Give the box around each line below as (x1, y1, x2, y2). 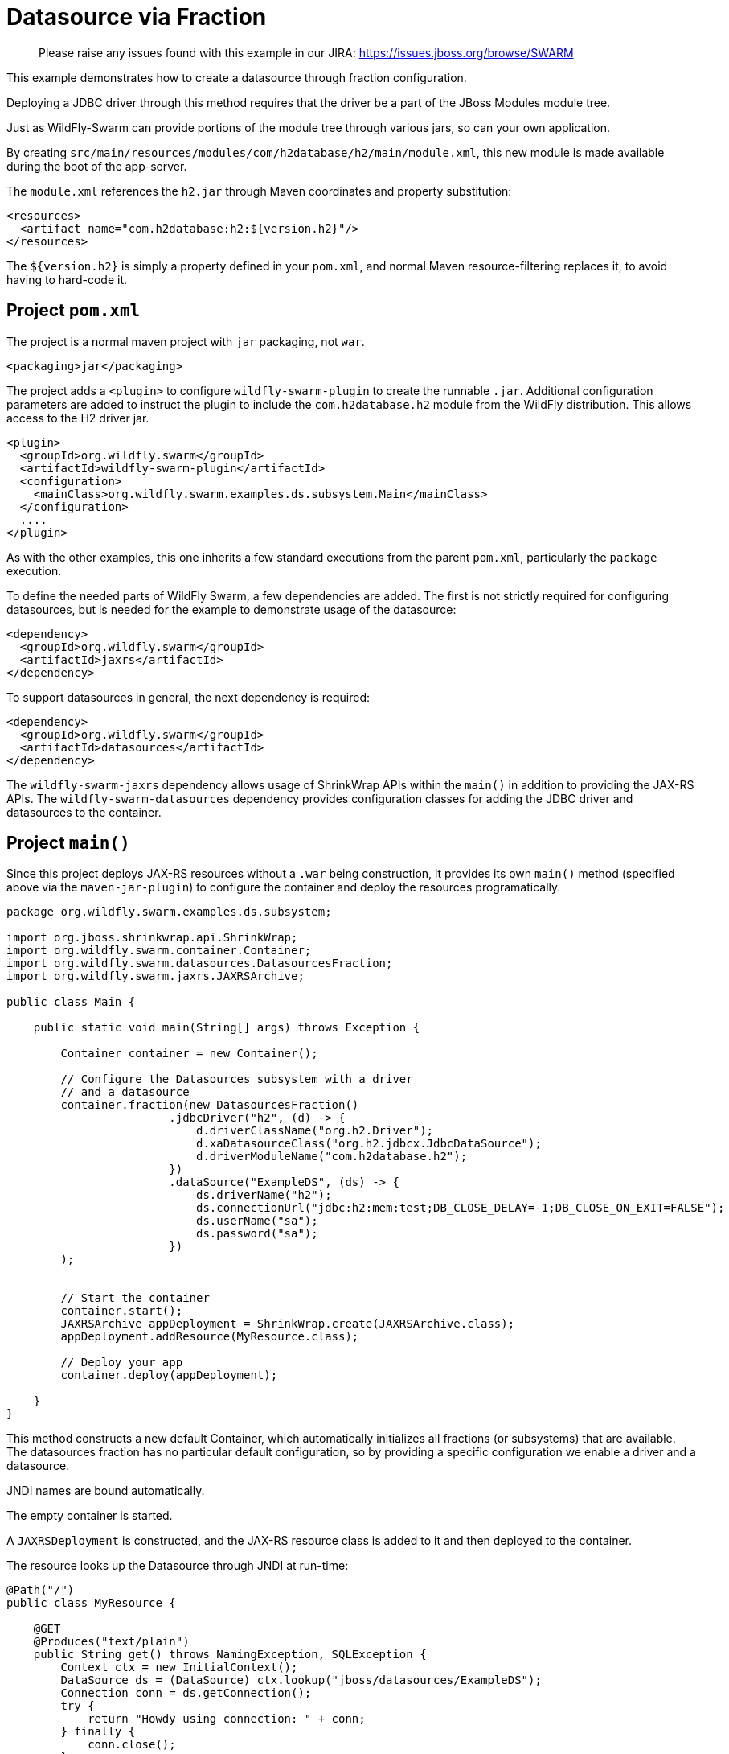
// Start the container (60, 1291, 210, 1305)
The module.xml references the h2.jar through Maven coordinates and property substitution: (6, 183, 512, 198)
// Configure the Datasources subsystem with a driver (60, 1073, 413, 1086)
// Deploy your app (60, 1356, 183, 1369)
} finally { (60, 1725, 136, 1739)
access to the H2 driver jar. (6, 410, 149, 425)
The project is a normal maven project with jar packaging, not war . (6, 334, 365, 348)
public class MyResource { (6, 1596, 176, 1610)
